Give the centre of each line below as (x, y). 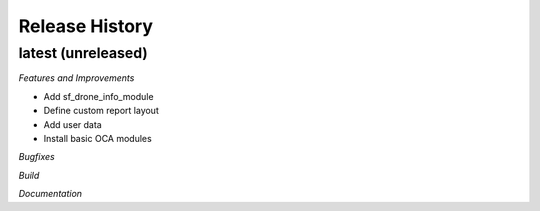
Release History (86, 26)
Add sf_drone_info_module (98, 96)
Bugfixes (36, 157)
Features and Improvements (76, 78)
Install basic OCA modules (97, 138)
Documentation (50, 194)
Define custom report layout (101, 111)
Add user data (72, 124)
